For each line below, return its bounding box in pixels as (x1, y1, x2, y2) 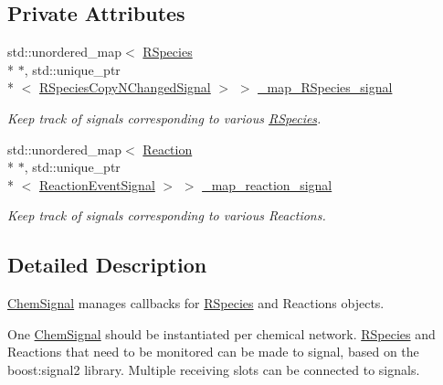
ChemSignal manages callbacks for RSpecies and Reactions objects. (7, 294, 385, 313)
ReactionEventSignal (39, 175, 155, 194)
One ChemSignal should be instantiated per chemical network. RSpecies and (7, 324, 436, 343)
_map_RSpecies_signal (258, 78, 393, 97)
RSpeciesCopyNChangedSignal (39, 78, 211, 97)
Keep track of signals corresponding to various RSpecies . (7, 108, 322, 127)
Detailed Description (7, 251, 207, 279)
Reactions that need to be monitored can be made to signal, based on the (7, 342, 419, 361)
